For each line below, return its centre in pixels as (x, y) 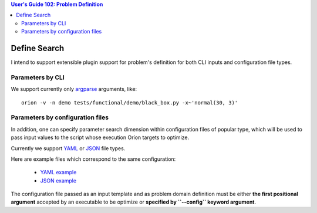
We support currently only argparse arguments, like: (74, 89)
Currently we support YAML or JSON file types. (68, 148)
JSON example (58, 180)
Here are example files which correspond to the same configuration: (93, 159)
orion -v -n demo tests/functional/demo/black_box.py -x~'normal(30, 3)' (130, 102)
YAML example (58, 173)
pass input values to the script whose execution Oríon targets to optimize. (100, 137)
